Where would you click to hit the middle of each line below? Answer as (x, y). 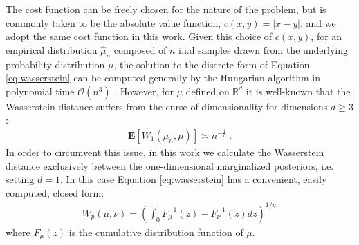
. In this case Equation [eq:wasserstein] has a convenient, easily (193, 179)
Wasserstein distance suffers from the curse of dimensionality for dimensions (167, 106)
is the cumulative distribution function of (156, 232)
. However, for (144, 91)
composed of (140, 49)
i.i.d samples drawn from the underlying (264, 49)
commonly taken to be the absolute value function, (113, 22)
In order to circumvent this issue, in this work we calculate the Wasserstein (165, 151)
